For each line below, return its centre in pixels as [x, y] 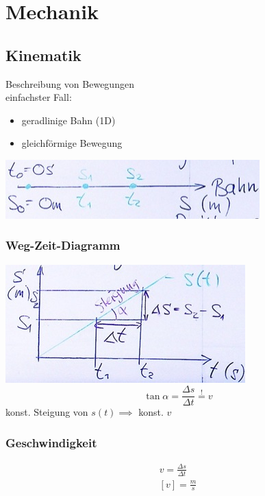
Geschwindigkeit [51, 442]
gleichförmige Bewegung [72, 143]
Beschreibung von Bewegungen [70, 83]
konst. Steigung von [47, 412]
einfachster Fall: [39, 97]
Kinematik [43, 55]
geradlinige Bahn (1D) [68, 120]
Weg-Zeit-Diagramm [63, 245]
